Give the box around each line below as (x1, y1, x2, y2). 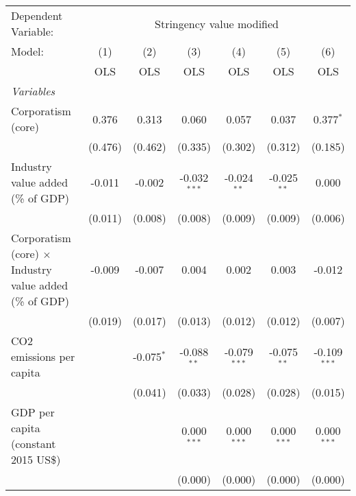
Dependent (11, 8, 63, 23)
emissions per (11, 349, 75, 364)
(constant (11, 436, 56, 451)
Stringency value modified (155, 15, 279, 32)
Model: (11, 43, 44, 59)
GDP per (11, 404, 55, 420)
